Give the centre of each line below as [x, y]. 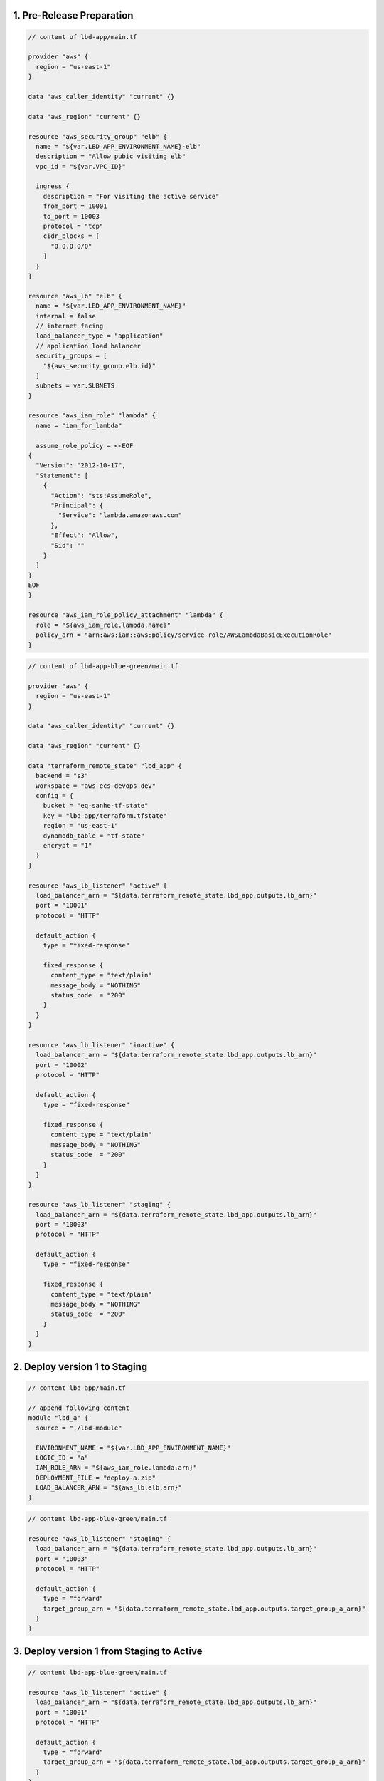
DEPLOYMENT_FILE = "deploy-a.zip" [96, 1478]
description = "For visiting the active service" [131, 196]
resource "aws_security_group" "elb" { [97, 136]
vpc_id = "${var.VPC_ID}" [81, 166]
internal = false [66, 316]
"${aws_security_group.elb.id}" [100, 366]
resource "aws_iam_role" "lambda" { [92, 416]
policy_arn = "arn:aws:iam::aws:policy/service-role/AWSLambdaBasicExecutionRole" [184, 635]
